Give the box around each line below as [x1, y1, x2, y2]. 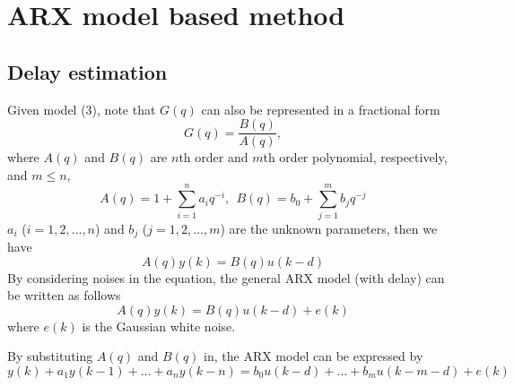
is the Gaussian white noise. [82, 316, 236, 335]
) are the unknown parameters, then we [220, 219, 438, 237]
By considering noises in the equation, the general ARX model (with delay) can [7, 268, 445, 287]
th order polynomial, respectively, [263, 148, 448, 167]
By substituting [7, 347, 93, 365]
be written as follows [7, 286, 121, 305]
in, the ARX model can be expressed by [204, 347, 423, 365]
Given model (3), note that [7, 99, 156, 118]
